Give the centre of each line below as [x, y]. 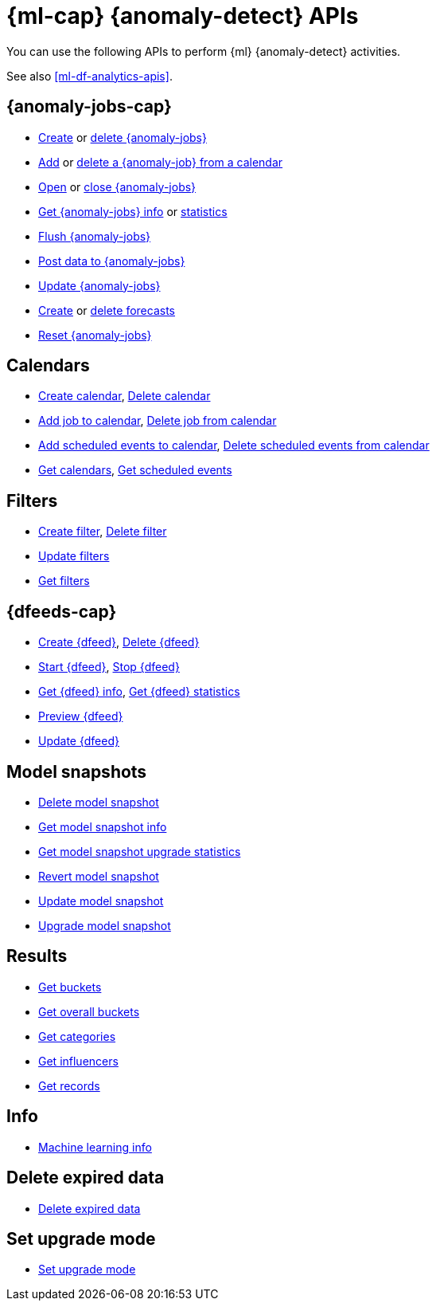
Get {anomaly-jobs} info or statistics [133, 211]
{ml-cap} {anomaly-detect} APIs [183, 16]
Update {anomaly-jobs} [99, 285]
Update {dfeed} [79, 741]
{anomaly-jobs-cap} [89, 107]
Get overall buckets [89, 1011]
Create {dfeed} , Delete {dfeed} [119, 642]
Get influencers [78, 1061]
